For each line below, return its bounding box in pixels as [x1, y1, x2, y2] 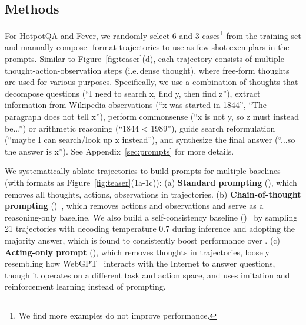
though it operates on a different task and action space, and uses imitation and [5, 268, 290, 281]
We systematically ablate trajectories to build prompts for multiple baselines [5, 165, 281, 177]
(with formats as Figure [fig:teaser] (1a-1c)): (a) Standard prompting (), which [5, 176, 297, 188]
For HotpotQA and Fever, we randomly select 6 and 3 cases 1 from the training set [5, 28, 301, 41]
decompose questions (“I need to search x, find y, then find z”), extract [5, 87, 261, 99]
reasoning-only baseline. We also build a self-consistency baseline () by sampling [5, 211, 298, 223]
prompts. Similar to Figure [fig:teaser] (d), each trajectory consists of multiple [5, 52, 284, 65]
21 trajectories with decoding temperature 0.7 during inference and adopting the [5, 222, 295, 235]
